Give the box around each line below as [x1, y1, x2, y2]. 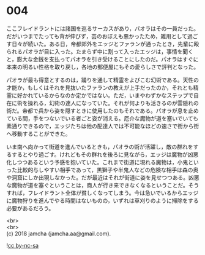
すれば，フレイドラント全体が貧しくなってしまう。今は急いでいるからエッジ [6, 189, 199, 197]
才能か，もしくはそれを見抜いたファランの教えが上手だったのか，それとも [6, 84, 194, 91]
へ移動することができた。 [6, 130, 71, 137]
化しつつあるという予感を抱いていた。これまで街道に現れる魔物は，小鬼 [6, 158, 188, 166]
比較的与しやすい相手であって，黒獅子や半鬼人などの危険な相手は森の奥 [17, 166, 199, 173]
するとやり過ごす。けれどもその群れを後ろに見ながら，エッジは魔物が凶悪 [11, 151, 199, 158]
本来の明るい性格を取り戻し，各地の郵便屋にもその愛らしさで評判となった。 [6, 63, 199, 71]
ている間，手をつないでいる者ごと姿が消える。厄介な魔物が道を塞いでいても [6, 114, 199, 122]
